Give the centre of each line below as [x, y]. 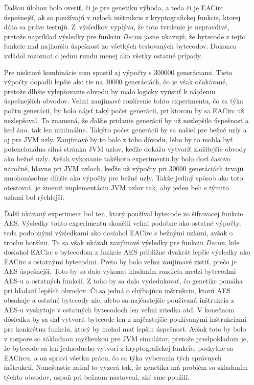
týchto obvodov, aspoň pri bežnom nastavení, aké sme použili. [97, 376]
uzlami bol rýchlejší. [34, 197]
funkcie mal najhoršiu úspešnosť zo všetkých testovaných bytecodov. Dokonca [120, 46]
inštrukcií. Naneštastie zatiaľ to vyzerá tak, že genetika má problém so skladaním [126, 367]
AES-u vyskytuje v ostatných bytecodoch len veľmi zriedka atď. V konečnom [119, 309]
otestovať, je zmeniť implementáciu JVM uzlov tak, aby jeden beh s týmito [116, 187]
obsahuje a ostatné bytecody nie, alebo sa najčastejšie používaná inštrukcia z [119, 300]
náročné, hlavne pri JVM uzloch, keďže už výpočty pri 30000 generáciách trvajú [124, 168]
